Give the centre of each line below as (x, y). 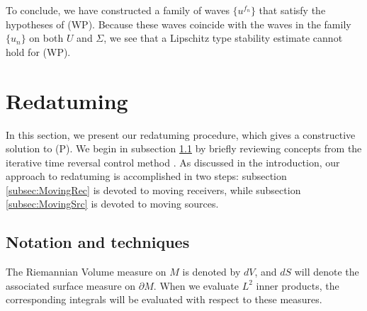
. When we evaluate (196, 285)
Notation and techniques (98, 242)
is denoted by (211, 272)
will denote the (327, 272)
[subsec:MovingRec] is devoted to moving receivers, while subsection (153, 190)
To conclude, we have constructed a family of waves (118, 10)
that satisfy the (292, 10)
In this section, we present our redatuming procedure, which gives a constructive (181, 134)
